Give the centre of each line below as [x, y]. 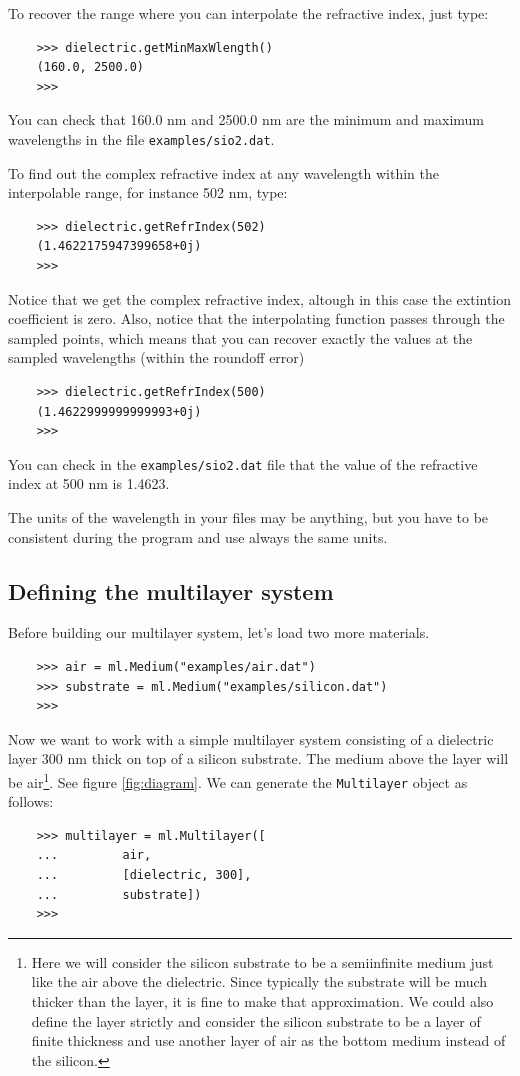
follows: [31, 801]
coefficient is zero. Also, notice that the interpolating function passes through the [256, 318]
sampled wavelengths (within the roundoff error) [156, 357]
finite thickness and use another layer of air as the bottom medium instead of [268, 1040]
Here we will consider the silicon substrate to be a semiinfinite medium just [262, 961]
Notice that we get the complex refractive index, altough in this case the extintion [260, 298]
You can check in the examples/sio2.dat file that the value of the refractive [243, 463]
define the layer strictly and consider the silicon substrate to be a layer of [256, 1020]
